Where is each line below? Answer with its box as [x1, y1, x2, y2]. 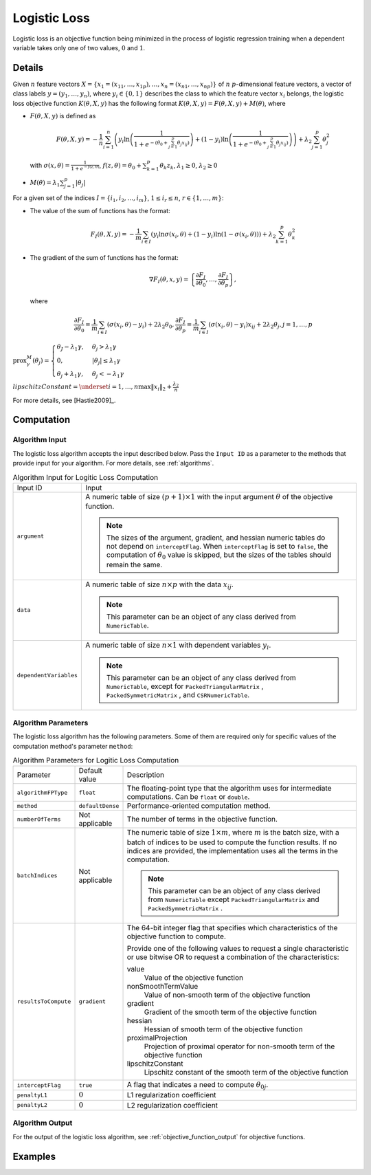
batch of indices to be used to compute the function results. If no [126, 837, 337, 847]
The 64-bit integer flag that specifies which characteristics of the [126, 923, 338, 932]
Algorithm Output [12, 1118, 73, 1128]
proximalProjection [126, 1033, 188, 1042]
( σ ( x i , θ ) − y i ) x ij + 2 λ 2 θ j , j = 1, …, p [208, 320, 313, 330]
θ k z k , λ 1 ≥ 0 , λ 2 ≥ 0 [159, 161, 218, 171]
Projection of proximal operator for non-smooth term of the [144, 1042, 335, 1051]
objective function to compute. [126, 932, 227, 941]
